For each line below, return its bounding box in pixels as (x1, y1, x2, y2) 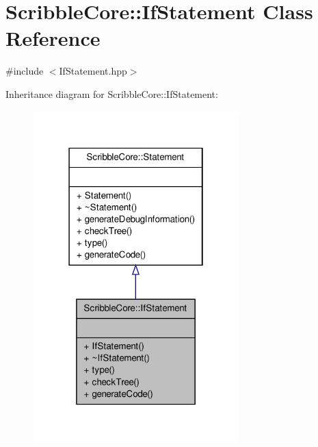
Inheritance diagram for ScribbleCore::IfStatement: (5, 86, 218, 101)
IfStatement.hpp (59, 64, 127, 78)
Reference (5, 24, 101, 52)
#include (5, 64, 44, 78)
